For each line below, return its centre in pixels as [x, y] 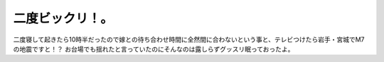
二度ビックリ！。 [63, 18]
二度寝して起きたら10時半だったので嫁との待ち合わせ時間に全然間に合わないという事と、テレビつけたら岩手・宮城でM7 [189, 39]
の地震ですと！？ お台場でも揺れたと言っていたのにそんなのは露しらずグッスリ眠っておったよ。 [154, 49]
